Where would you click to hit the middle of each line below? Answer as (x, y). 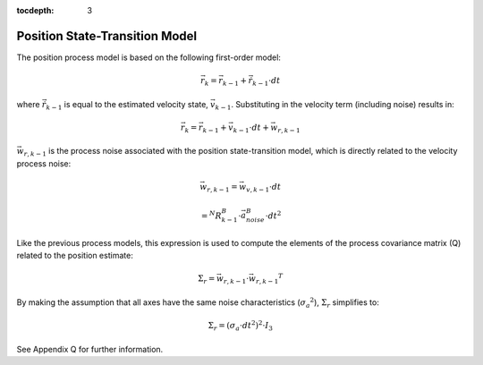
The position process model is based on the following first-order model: (149, 57)
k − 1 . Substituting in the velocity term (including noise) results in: (335, 105)
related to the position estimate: (75, 256)
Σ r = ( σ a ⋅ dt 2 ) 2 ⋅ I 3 (240, 326)
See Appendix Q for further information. (90, 349)
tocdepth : (35, 10)
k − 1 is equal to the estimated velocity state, (127, 105)
